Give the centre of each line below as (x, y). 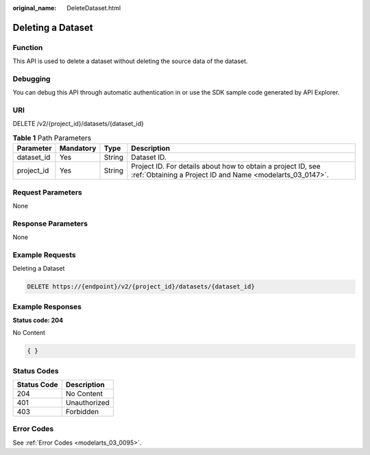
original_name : (35, 8)
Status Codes (36, 371)
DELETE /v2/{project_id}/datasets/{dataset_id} (78, 124)
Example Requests (44, 255)
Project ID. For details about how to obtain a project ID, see (226, 167)
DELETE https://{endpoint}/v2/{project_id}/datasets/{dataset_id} (141, 287)
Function (28, 47)
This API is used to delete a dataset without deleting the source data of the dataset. (130, 61)
